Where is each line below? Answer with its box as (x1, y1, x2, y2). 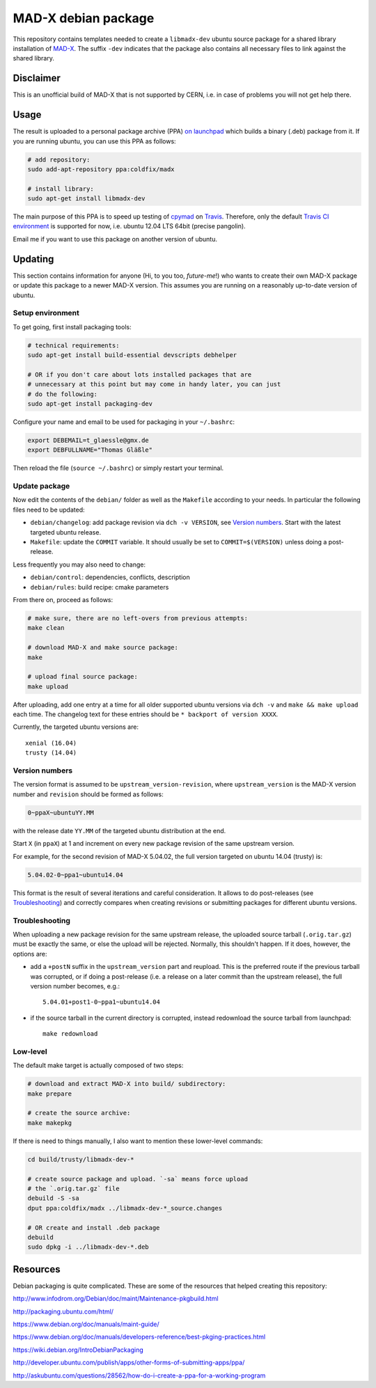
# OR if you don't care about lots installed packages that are (27, 370, 252, 379)
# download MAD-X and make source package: (27, 644, 179, 652)
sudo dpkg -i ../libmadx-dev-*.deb (27, 1243, 149, 1251)
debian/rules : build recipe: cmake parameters (30, 583, 169, 591)
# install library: (27, 184, 94, 193)
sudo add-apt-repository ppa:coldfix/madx (27, 165, 175, 173)
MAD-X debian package (13, 10, 155, 26)
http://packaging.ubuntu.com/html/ (13, 1307, 114, 1316)
